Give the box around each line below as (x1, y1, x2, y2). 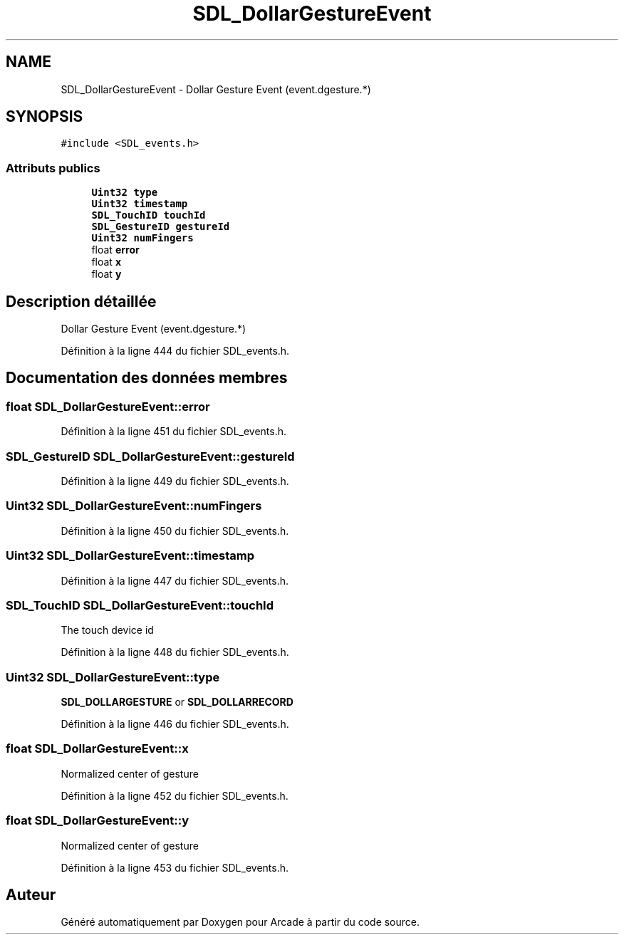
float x (91, 256, 121, 268)
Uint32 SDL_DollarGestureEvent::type (6, 669, 220, 684)
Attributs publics (6, 160, 100, 175)
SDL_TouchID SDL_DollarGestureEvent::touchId (6, 597, 274, 612)
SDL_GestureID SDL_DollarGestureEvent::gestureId (6, 449, 295, 464)
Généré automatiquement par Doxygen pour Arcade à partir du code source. (61, 916, 420, 929)
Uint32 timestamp (91, 198, 188, 210)
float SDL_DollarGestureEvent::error (6, 399, 210, 414)
